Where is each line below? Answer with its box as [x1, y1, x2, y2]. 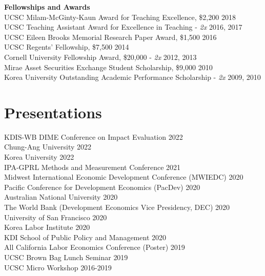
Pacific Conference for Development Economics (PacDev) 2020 [4, 181, 200, 192]
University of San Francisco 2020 [4, 211, 107, 222]
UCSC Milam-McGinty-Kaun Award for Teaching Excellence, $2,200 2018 [4, 11, 236, 22]
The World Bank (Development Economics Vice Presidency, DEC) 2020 [4, 202, 230, 213]
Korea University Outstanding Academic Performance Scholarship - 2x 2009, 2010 [4, 72, 261, 82]
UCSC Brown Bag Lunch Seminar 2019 [4, 252, 128, 262]
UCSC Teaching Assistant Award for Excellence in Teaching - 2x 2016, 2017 [4, 22, 242, 32]
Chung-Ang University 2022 [4, 141, 92, 152]
